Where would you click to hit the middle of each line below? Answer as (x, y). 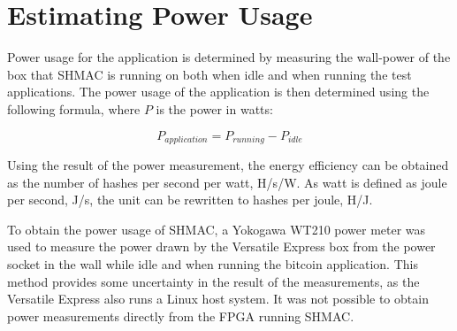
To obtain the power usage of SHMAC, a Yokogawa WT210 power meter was (217, 229)
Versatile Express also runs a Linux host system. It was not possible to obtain (218, 299)
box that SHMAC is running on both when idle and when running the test (209, 74)
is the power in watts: (214, 108)
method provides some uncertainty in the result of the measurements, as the (213, 281)
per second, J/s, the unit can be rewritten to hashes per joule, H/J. (190, 200)
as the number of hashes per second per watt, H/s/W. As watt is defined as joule (227, 182)
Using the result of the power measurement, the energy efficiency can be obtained (228, 164)
